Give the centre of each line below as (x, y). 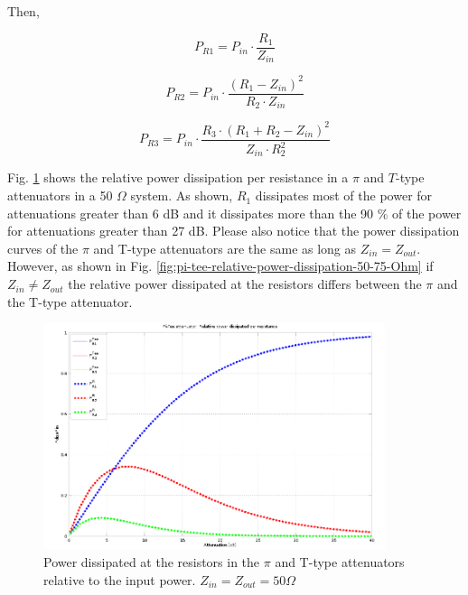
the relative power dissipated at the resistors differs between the (245, 284)
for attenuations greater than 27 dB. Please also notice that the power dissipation (234, 231)
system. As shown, (182, 195)
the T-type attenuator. (70, 301)
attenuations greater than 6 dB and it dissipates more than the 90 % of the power (234, 213)
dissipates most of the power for (344, 195)
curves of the (43, 248)
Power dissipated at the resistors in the (152, 562)
